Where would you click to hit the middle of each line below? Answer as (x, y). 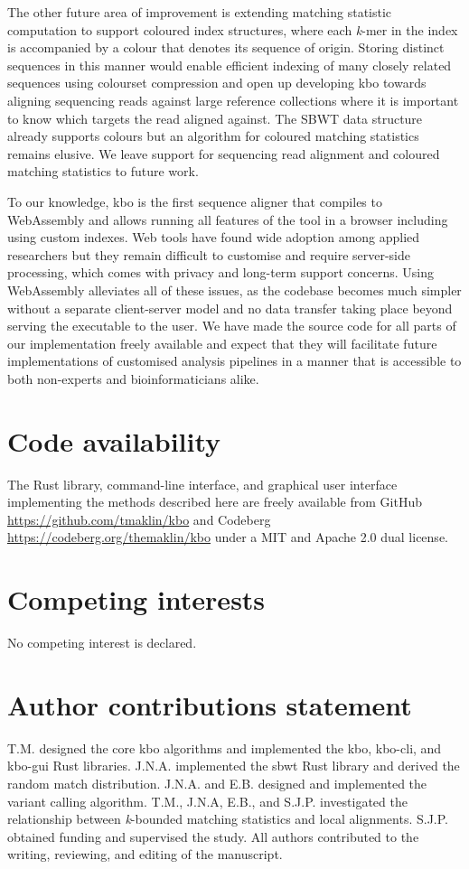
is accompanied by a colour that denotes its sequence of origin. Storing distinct (226, 47)
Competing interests (136, 599)
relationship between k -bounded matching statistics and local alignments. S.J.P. (228, 819)
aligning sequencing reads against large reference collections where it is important (233, 100)
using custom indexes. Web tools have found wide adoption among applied (214, 237)
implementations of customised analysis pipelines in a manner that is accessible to (234, 361)
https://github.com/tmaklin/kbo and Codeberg (139, 519)
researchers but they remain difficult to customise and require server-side (209, 254)
